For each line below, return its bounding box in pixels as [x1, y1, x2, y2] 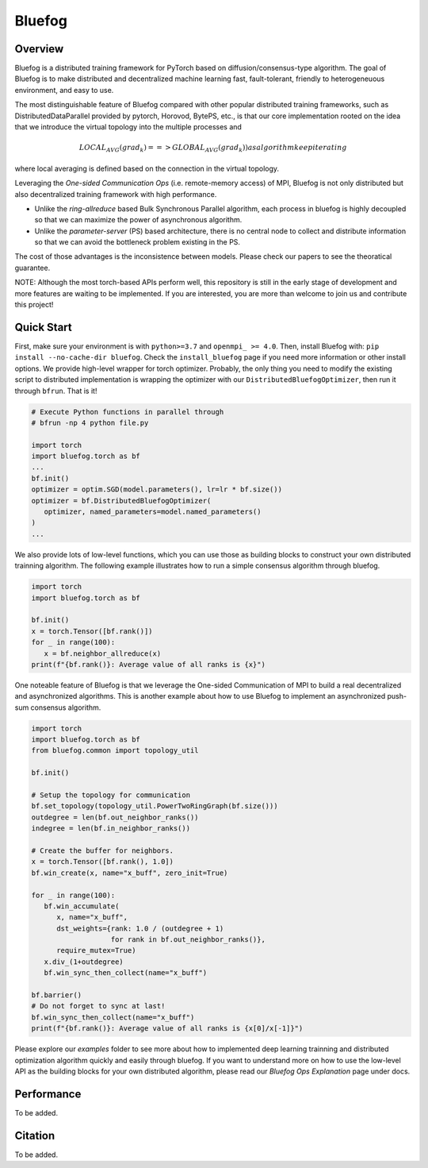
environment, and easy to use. [14, 85, 114, 94]
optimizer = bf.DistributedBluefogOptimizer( [31, 496, 212, 505]
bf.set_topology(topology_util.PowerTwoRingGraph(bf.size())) [31, 802, 278, 811]
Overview [14, 42, 64, 56]
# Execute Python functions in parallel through [31, 407, 224, 416]
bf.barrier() [31, 991, 82, 1000]
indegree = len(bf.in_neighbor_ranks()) [31, 824, 190, 833]
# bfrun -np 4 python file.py [31, 418, 149, 427]
